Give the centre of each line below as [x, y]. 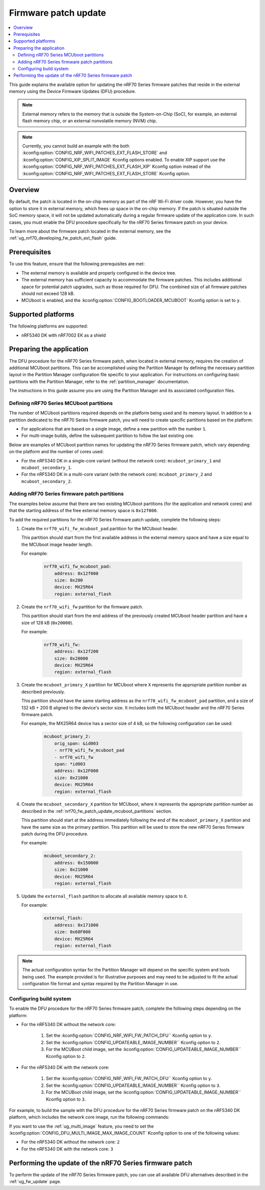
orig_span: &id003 [76, 743]
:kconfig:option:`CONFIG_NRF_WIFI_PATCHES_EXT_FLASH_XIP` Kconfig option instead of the [117, 166]
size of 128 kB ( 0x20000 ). [47, 622]
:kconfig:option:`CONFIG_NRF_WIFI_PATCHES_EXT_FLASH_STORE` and [95, 153]
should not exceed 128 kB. [48, 293]
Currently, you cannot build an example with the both [76, 146]
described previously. [43, 692]
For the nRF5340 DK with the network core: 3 [67, 1149]
